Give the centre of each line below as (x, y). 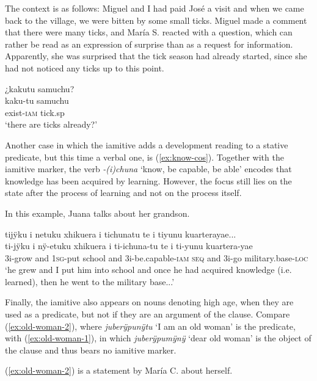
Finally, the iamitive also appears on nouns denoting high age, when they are (149, 302)
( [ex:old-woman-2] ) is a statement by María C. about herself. (119, 370)
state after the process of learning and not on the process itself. (123, 193)
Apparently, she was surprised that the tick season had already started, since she (156, 56)
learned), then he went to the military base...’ (90, 281)
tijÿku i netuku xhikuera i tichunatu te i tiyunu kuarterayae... (121, 234)
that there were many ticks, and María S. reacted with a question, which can (149, 32)
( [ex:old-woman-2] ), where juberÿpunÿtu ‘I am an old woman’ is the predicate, (150, 326)
